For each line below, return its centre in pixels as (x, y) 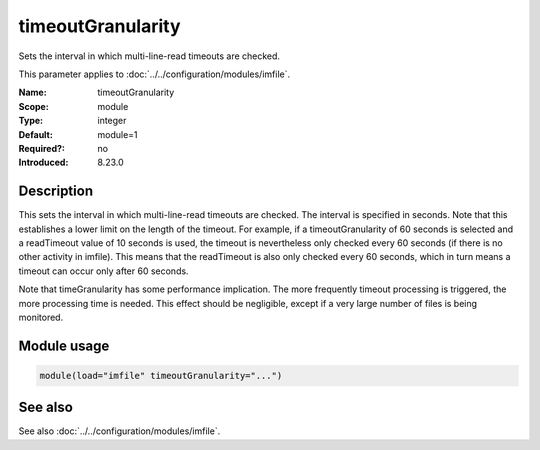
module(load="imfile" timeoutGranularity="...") (161, 375)
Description (56, 191)
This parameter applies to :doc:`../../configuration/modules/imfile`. (154, 74)
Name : (32, 92)
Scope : (33, 106)
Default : (36, 134)
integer (112, 121)
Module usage (64, 345)
